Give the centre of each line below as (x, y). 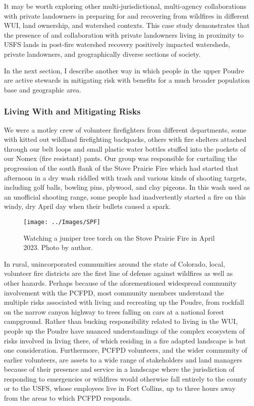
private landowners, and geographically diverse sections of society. (102, 54)
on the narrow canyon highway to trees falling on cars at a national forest (114, 311)
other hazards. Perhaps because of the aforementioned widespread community (120, 282)
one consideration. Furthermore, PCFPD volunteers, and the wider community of (126, 350)
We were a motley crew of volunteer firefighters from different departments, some (125, 129)
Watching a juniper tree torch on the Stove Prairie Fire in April (119, 237)
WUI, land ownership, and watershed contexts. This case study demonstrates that (127, 25)
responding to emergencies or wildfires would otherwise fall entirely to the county (126, 378)
